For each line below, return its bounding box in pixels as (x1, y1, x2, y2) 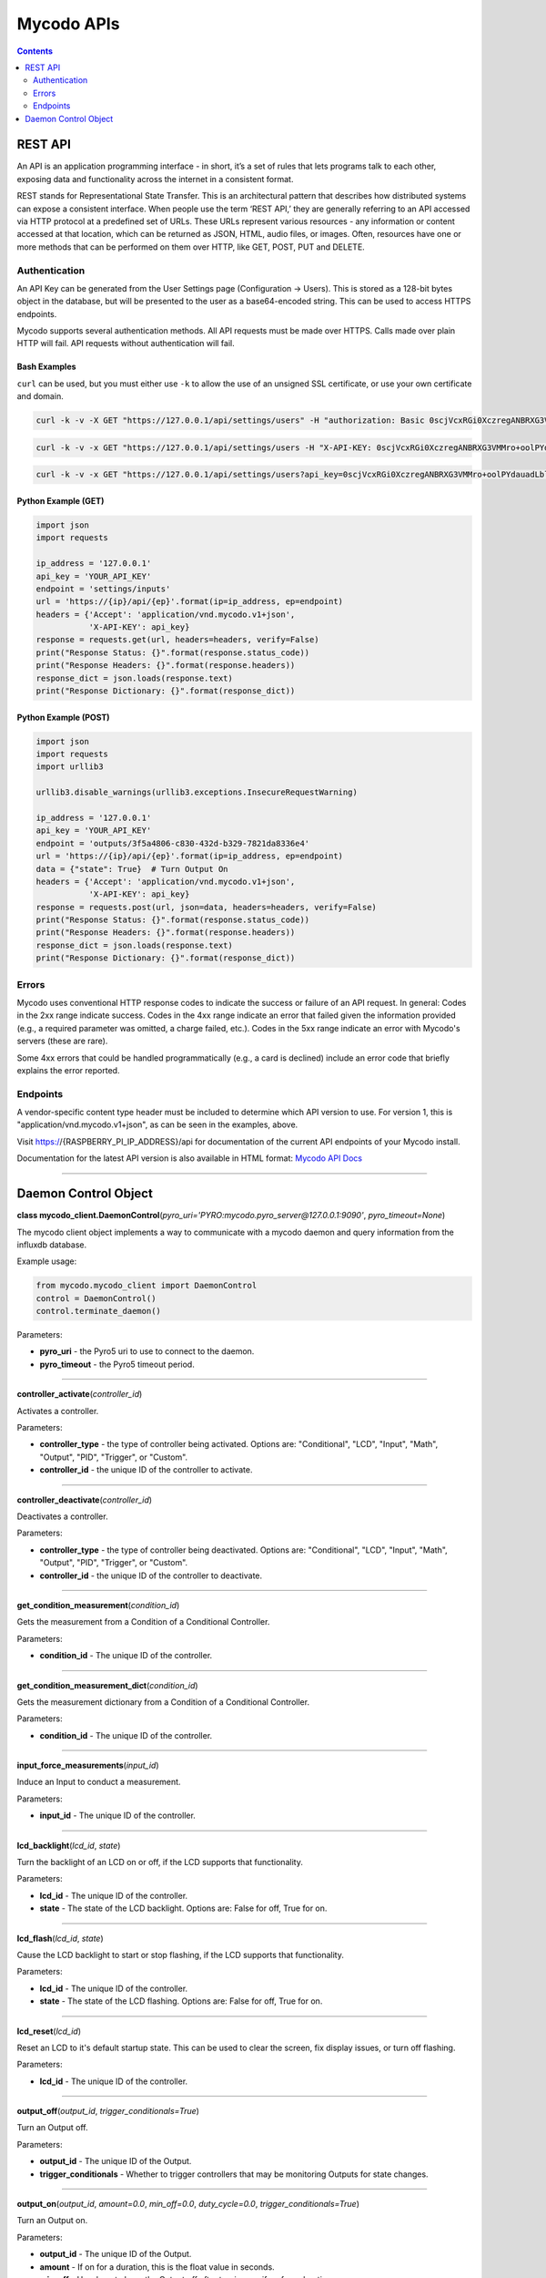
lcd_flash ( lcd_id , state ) (16, 1933, 104, 1944)
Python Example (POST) (16, 712, 110, 723)
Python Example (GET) (16, 495, 105, 506)
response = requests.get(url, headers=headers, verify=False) (35, 634, 319, 645)
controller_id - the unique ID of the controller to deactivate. (39, 1570, 263, 1581)
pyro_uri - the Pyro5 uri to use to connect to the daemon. (39, 1346, 255, 1357)
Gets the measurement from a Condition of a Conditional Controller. (16, 1616, 270, 1627)
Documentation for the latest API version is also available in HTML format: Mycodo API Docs (16, 1153, 363, 1164)
